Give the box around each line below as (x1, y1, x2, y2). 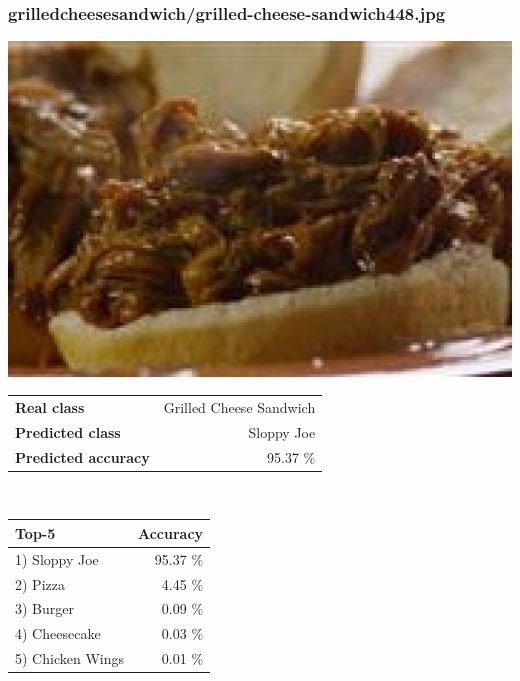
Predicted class (15, 421, 121, 442)
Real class (15, 396, 85, 417)
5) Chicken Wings (15, 648, 124, 669)
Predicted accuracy (15, 446, 150, 467)
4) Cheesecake (15, 623, 101, 644)
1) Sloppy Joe (15, 548, 99, 569)
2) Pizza (15, 573, 65, 594)
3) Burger (15, 598, 74, 619)
